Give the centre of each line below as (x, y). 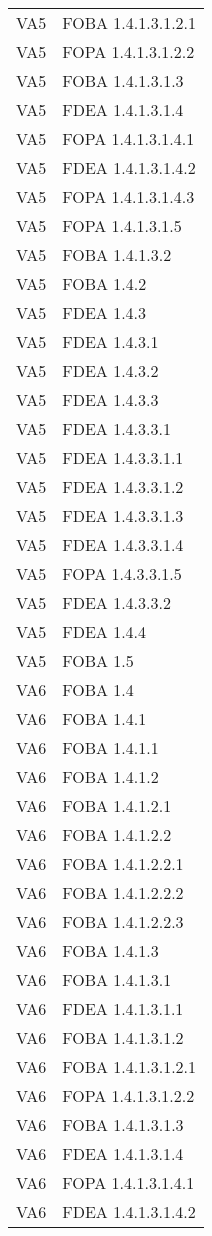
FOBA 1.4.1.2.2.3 (123, 921)
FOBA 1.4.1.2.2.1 (123, 863)
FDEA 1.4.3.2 (110, 370)
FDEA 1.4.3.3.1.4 (123, 544)
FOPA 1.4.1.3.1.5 (122, 225)
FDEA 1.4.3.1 (110, 341)
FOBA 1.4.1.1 (110, 747)
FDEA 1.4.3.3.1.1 (123, 457)
